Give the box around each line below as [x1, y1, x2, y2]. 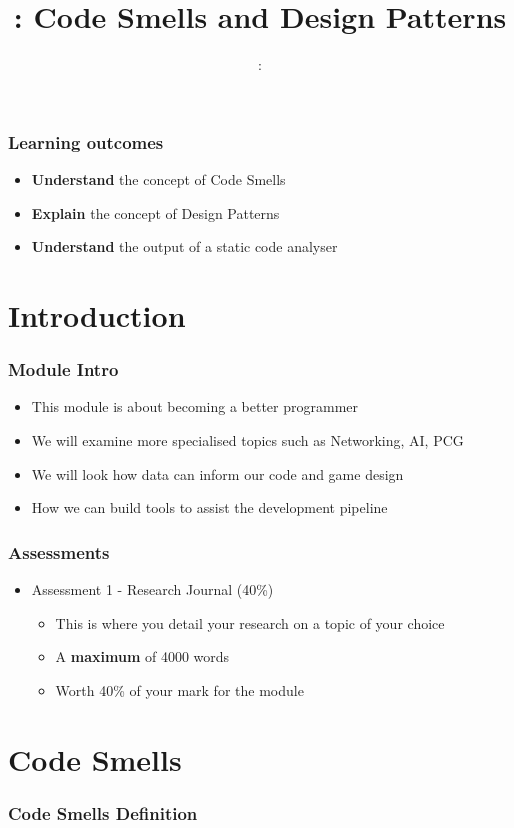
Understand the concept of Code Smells [31, 169, 286, 190]
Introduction [8, 294, 186, 335]
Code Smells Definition [8, 800, 198, 825]
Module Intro [8, 357, 119, 382]
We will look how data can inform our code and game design [31, 463, 404, 484]
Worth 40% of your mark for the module [55, 679, 304, 700]
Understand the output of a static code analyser [31, 236, 338, 257]
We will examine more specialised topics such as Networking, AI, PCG [31, 429, 464, 450]
